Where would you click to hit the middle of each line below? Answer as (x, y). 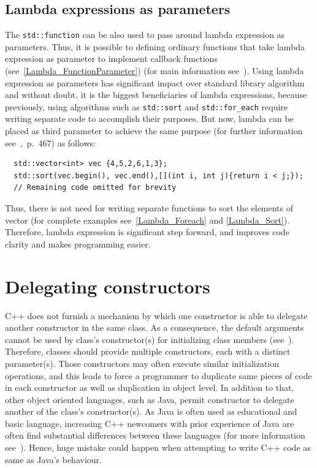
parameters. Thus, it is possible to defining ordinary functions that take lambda (155, 46)
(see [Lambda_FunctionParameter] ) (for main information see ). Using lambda (155, 71)
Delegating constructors (108, 286)
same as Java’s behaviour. (53, 459)
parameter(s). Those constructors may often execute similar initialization (142, 363)
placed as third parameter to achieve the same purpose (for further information (154, 131)
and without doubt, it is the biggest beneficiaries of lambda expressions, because (156, 95)
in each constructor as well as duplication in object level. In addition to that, (150, 387)
